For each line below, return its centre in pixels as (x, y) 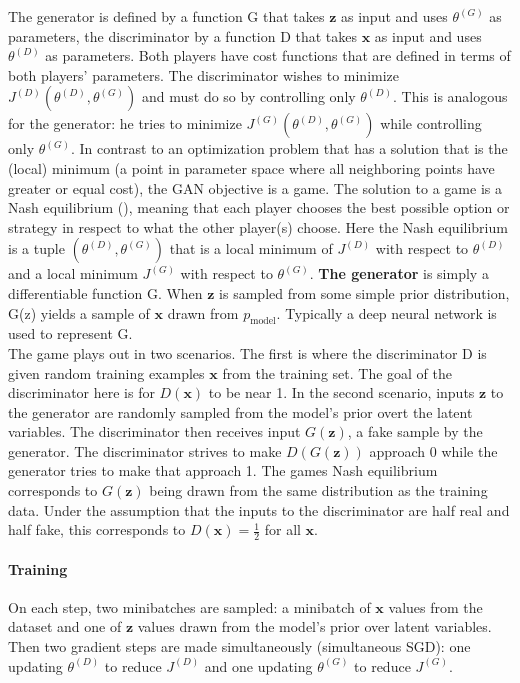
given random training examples (106, 372)
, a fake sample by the (415, 431)
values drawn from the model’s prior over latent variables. (314, 626)
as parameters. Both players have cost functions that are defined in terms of (278, 55)
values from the (435, 606)
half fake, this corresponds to (97, 529)
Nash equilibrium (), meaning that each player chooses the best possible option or (259, 207)
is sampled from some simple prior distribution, (364, 292)
